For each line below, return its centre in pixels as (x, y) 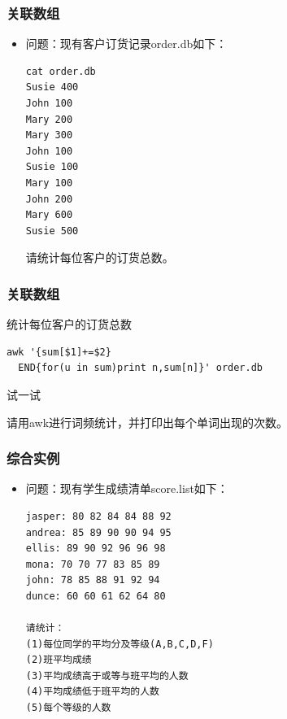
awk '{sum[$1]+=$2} (59, 352)
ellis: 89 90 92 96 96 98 (96, 549)
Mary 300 (49, 135)
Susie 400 (52, 87)
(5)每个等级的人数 (68, 708)
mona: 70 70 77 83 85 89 (93, 564)
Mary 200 (49, 119)
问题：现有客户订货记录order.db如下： (126, 44)
